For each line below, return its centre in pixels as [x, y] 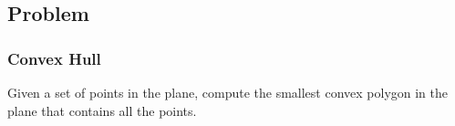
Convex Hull [54, 58]
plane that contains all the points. [102, 110]
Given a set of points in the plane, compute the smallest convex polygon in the [227, 92]
